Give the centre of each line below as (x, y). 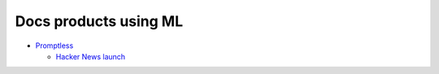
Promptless (54, 46)
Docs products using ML (99, 21)
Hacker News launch (91, 56)
